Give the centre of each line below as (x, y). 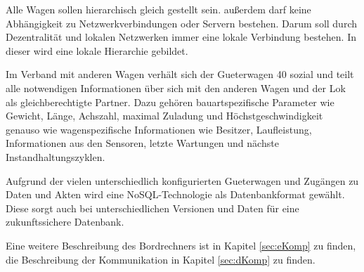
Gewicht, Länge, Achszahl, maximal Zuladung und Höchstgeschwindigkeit (164, 116)
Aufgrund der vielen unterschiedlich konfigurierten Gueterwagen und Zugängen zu (182, 180)
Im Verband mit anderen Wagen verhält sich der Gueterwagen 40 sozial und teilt (180, 74)
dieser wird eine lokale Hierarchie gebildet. (97, 50)
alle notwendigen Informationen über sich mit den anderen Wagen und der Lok (176, 88)
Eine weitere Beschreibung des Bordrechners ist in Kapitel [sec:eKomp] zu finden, (181, 245)
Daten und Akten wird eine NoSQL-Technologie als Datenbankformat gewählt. (175, 194)
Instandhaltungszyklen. (56, 156)
